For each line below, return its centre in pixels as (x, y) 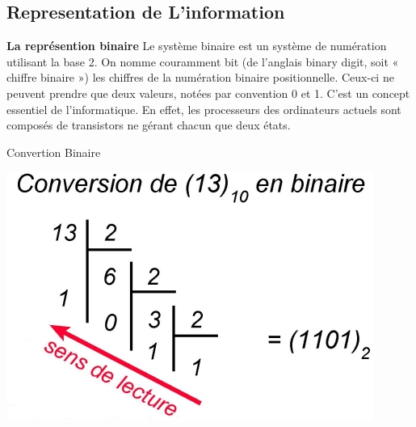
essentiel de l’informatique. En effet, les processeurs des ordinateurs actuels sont (204, 109)
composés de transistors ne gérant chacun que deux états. (149, 125)
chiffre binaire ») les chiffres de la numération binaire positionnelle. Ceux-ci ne (200, 77)
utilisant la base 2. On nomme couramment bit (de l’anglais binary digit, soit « (203, 61)
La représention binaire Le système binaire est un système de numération (197, 46)
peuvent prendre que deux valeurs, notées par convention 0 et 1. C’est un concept (208, 93)
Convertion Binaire (54, 152)
